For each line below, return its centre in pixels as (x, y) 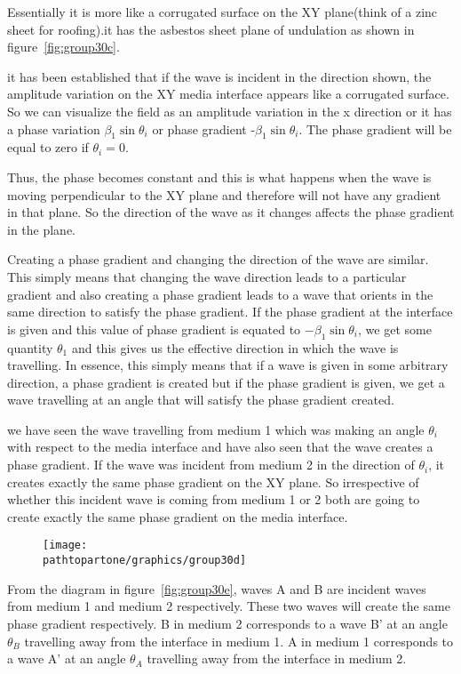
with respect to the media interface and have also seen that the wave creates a (220, 447)
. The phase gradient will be (375, 128)
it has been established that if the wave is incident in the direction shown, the (219, 76)
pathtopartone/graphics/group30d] (145, 561)
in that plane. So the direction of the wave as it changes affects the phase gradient (231, 212)
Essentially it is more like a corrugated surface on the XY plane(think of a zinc (223, 12)
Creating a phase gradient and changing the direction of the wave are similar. (218, 259)
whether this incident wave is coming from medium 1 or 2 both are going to (214, 499)
